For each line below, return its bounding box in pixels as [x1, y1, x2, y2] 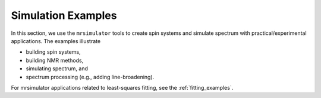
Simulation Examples [11, 9, 117, 22]
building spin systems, [26, 48, 81, 55]
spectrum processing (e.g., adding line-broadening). [26, 73, 155, 80]
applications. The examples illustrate [11, 37, 101, 44]
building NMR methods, [26, 57, 84, 64]
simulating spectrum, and [26, 65, 89, 72]
